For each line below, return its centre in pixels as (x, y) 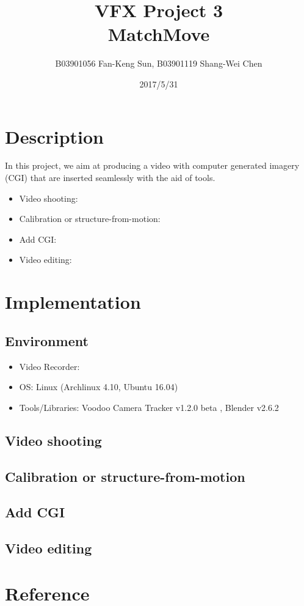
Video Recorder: (49, 366)
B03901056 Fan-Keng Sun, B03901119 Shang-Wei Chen (159, 63)
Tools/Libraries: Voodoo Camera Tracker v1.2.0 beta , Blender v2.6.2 (149, 407)
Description (55, 136)
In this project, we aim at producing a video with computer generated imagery (152, 165)
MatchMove (159, 34)
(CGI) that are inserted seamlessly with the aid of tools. (110, 178)
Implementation (73, 302)
